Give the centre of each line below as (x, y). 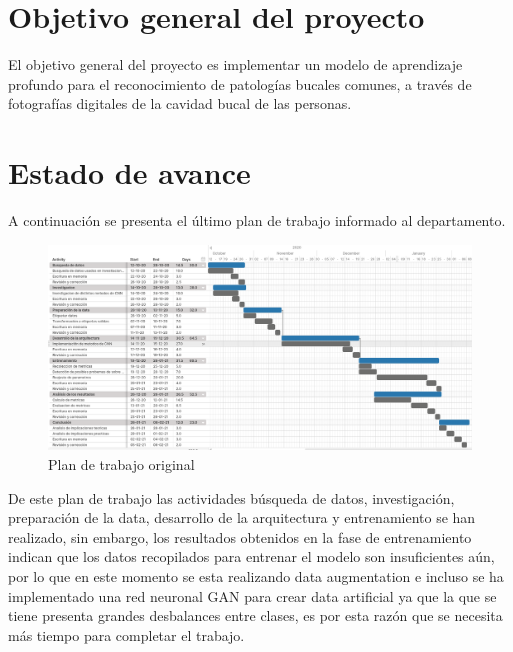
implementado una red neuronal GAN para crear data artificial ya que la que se (252, 595)
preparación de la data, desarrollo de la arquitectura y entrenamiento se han (242, 517)
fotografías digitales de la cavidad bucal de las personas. (180, 103)
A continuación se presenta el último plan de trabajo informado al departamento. (257, 220)
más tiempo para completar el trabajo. (126, 634)
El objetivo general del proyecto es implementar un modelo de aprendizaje (235, 64)
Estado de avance (129, 172)
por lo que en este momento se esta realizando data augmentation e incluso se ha (256, 575)
